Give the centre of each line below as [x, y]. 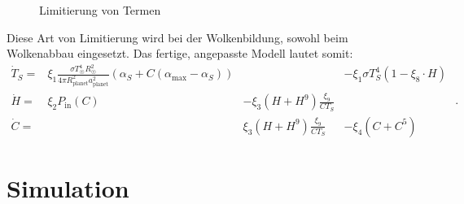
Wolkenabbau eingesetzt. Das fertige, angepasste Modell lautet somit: [180, 53]
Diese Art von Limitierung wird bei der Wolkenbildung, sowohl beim [177, 37]
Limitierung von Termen [100, 10]
